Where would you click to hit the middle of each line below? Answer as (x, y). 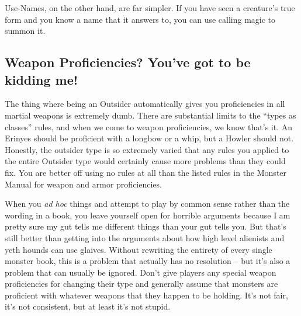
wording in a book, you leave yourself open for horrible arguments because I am (148, 215)
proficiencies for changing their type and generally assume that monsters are (141, 284)
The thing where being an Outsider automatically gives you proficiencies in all (145, 104)
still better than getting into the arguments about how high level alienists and (145, 237)
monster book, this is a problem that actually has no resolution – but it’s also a (148, 261)
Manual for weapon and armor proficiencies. (83, 184)
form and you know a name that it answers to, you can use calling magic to (140, 19)
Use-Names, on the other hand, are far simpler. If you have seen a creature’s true (150, 8)
